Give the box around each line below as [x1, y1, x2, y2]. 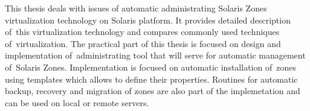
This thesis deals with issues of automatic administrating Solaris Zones [5, 2, 267, 14]
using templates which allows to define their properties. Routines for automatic [5, 72, 298, 85]
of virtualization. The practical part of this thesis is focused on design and [5, 37, 281, 49]
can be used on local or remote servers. [5, 96, 149, 109]
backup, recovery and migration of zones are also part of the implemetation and [5, 84, 300, 97]
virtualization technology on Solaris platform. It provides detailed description [5, 13, 291, 26]
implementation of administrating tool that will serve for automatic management [5, 49, 306, 62]
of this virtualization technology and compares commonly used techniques [5, 25, 280, 38]
